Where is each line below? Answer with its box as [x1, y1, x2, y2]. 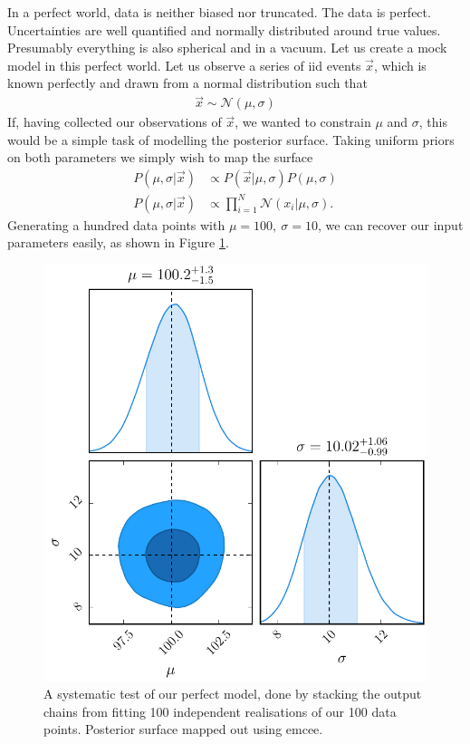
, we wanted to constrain [235, 112, 371, 131]
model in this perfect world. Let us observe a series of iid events [7, 55, 361, 74]
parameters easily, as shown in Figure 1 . [7, 233, 229, 252]
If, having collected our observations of [7, 112, 222, 131]
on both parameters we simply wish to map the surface [7, 148, 313, 167]
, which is [373, 55, 427, 74]
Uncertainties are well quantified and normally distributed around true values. [7, 20, 441, 39]
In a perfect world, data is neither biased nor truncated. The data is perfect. [7, 3, 431, 21]
